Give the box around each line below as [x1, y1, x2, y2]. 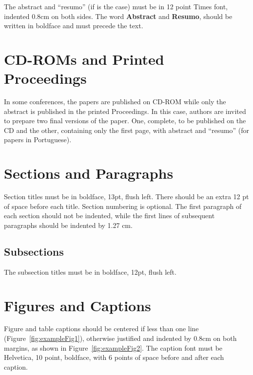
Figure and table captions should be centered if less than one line [4, 323, 199, 334]
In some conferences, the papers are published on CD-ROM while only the [4, 96, 226, 107]
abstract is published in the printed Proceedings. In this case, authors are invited [4, 106, 246, 116]
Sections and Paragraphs [4, 163, 174, 183]
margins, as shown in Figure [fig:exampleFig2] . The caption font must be [4, 342, 223, 353]
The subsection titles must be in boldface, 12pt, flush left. [4, 266, 176, 277]
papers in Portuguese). [4, 134, 72, 145]
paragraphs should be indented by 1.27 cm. [4, 220, 133, 230]
